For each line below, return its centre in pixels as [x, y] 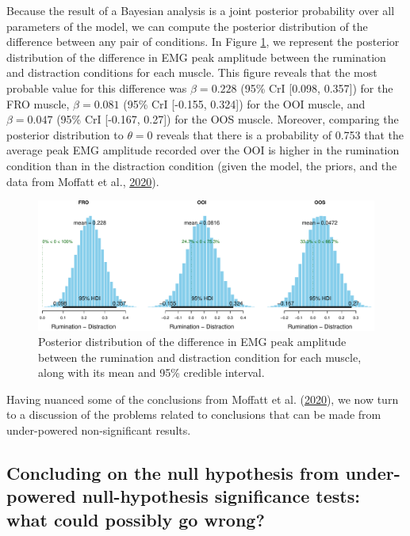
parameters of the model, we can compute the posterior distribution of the [187, 26]
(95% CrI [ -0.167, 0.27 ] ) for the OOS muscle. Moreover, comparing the [228, 119]
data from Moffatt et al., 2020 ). [83, 181]
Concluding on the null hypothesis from [173, 473]
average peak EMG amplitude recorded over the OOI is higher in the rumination [203, 150]
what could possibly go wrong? [136, 519]
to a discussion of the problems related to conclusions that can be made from [194, 414]
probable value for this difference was [97, 87]
